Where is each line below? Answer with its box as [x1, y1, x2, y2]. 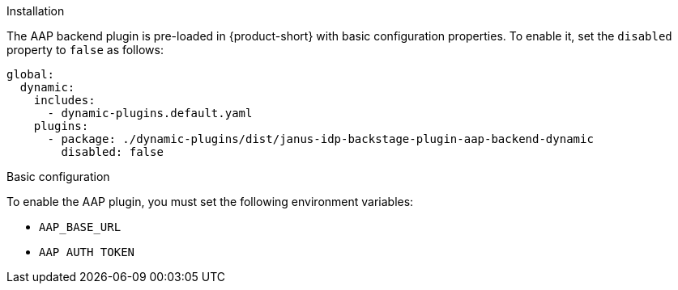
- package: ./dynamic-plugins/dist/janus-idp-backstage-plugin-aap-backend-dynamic [47, 132, 594, 145]
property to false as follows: [6, 43, 164, 57]
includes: [33, 94, 96, 107]
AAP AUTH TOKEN [39, 246, 135, 258]
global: [6, 68, 55, 81]
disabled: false [61, 145, 164, 158]
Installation [6, 4, 65, 18]
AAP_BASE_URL [39, 221, 122, 233]
